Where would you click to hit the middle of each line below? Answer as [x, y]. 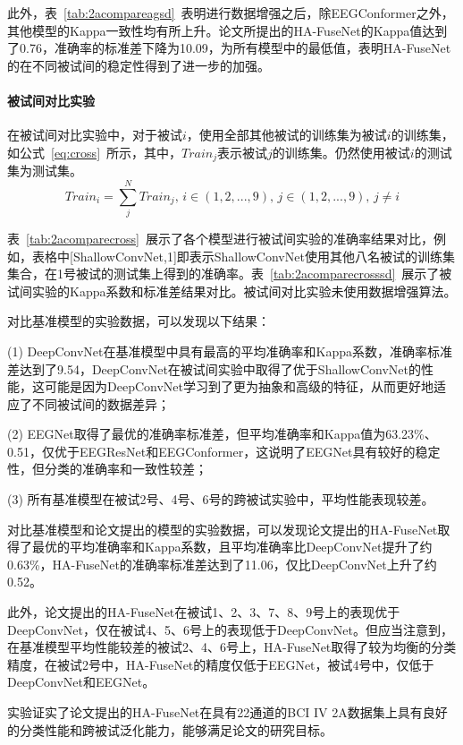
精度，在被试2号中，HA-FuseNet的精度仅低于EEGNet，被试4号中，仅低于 [221, 664]
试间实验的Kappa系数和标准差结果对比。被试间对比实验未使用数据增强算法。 [232, 291]
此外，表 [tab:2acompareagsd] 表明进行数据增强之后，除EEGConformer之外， [231, 13]
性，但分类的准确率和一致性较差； [107, 469]
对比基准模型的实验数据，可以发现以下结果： [139, 321]
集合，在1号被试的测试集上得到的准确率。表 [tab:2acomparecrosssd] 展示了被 [230, 274]
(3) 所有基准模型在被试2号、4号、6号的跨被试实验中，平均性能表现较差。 [221, 499]
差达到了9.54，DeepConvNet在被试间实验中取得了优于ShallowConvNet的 [214, 368]
